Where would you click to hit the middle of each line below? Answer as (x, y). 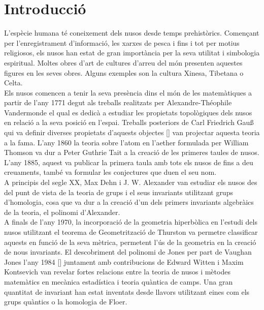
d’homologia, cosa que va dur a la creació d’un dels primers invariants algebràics (129, 202)
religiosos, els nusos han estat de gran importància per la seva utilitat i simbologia (132, 53)
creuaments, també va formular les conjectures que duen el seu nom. (110, 172)
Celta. (13, 83)
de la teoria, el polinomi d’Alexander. (62, 212)
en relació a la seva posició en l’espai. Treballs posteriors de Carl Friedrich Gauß (129, 122)
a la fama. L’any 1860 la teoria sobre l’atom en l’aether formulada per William (126, 142)
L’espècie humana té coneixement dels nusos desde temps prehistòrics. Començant (132, 33)
